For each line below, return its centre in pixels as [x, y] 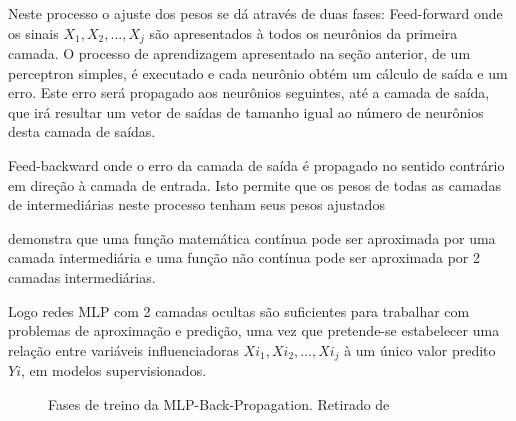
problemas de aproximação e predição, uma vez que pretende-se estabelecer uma [254, 330]
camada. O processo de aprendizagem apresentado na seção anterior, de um [239, 53]
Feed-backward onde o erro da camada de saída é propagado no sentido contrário [256, 165]
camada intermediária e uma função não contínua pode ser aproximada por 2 [244, 257]
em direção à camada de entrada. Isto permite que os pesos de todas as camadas [254, 184]
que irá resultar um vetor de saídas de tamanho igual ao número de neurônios [246, 111]
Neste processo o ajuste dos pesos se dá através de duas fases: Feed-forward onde [255, 13]
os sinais [33, 32]
